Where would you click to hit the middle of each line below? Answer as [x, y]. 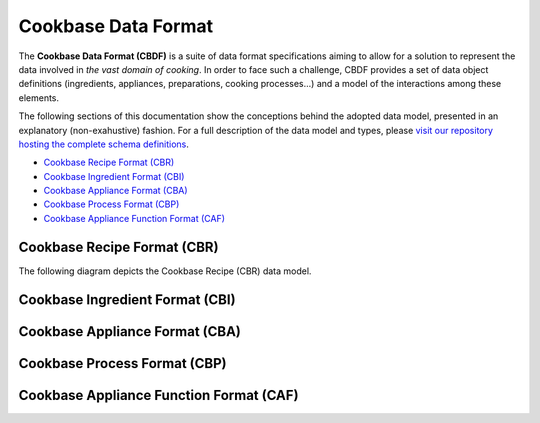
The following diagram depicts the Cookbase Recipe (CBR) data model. [165, 271]
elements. [39, 97]
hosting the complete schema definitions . [104, 144]
